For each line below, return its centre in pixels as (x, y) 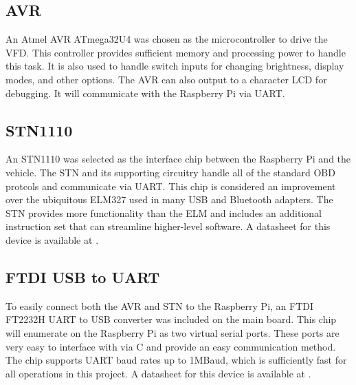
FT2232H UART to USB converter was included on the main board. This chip (171, 319)
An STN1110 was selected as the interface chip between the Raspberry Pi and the (178, 159)
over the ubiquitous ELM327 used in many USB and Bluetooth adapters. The (169, 199)
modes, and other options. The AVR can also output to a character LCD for (166, 79)
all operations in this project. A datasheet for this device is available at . (158, 373)
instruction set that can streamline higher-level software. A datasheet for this (168, 226)
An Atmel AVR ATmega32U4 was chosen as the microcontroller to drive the (167, 39)
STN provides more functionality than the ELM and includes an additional (164, 212)
